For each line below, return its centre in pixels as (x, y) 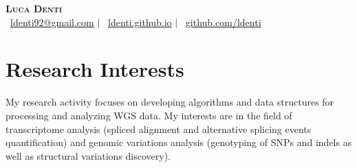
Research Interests (95, 69)
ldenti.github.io (140, 22)
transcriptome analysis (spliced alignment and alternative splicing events (159, 129)
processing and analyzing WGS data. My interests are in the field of (149, 115)
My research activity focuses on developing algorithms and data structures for (170, 102)
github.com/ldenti (223, 22)
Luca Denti (34, 8)
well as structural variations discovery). (88, 155)
